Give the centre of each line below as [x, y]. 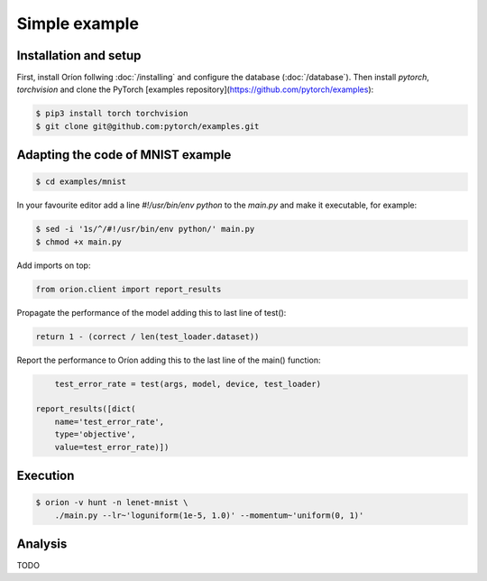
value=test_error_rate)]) [112, 447]
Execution [46, 476]
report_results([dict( [86, 409]
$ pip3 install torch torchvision [112, 114]
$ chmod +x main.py [78, 242]
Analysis [42, 544]
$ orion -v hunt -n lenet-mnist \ [112, 503]
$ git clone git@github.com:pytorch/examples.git [147, 126]
